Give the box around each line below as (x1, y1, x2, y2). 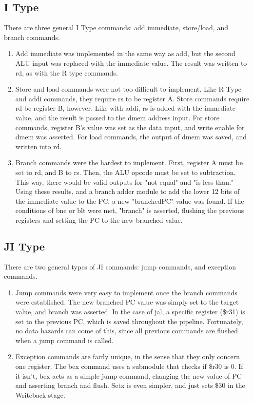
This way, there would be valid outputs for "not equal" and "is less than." (15, 176, 234, 187)
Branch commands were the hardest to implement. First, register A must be (15, 157, 243, 168)
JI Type (4, 238, 45, 253)
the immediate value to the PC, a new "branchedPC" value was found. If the (15, 195, 244, 206)
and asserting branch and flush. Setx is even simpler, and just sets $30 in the (15, 380, 245, 390)
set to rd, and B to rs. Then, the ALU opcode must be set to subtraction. (15, 167, 236, 177)
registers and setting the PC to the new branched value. (15, 214, 183, 225)
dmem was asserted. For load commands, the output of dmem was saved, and (15, 132, 247, 142)
